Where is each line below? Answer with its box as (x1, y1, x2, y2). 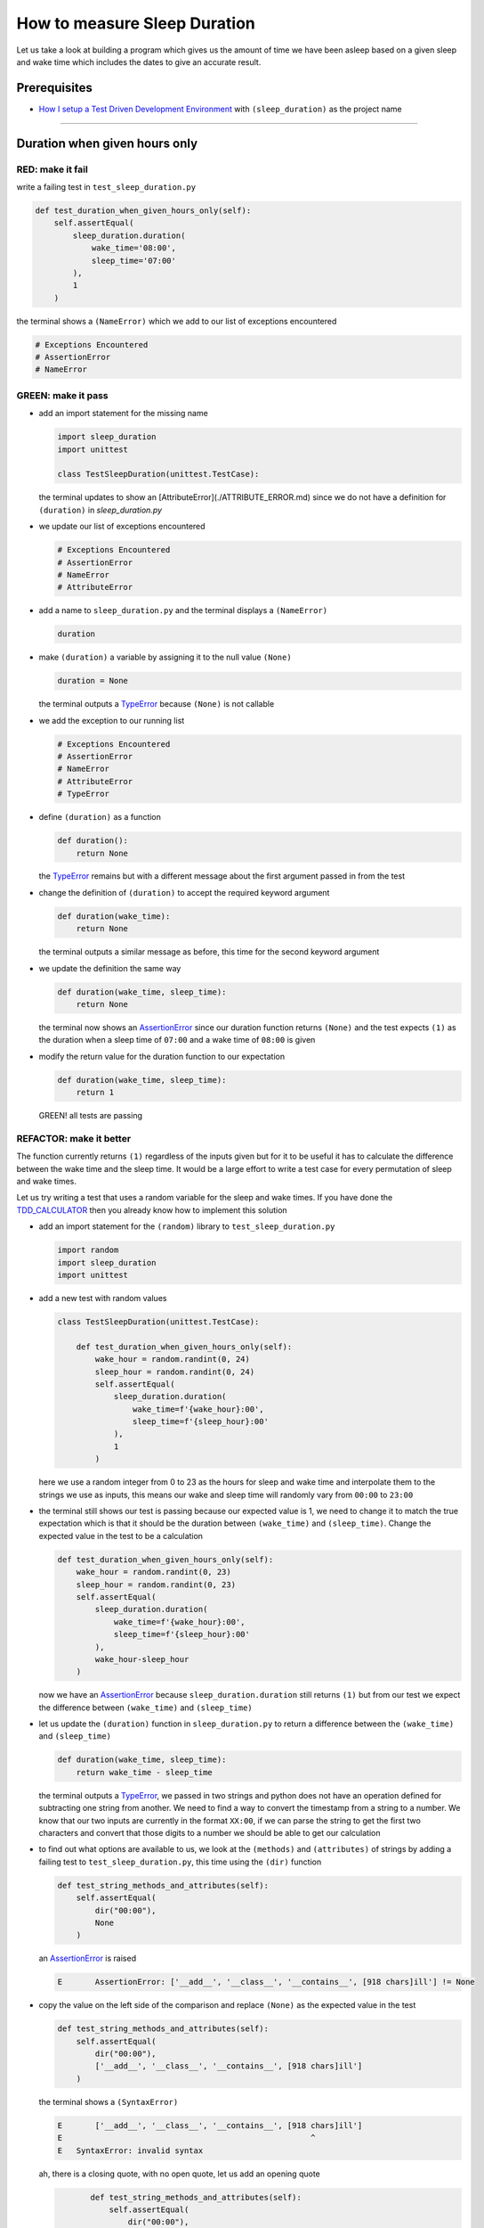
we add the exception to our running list (38, 715, 185, 725)
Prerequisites (16, 80, 93, 95)
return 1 (76, 1087, 115, 1098)
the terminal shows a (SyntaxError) (38, 2096, 179, 2107)
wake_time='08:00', (91, 243, 177, 253)
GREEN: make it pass (16, 389, 109, 401)
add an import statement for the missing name (38, 408, 208, 419)
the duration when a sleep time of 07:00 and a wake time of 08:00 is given (38, 1035, 316, 1045)
